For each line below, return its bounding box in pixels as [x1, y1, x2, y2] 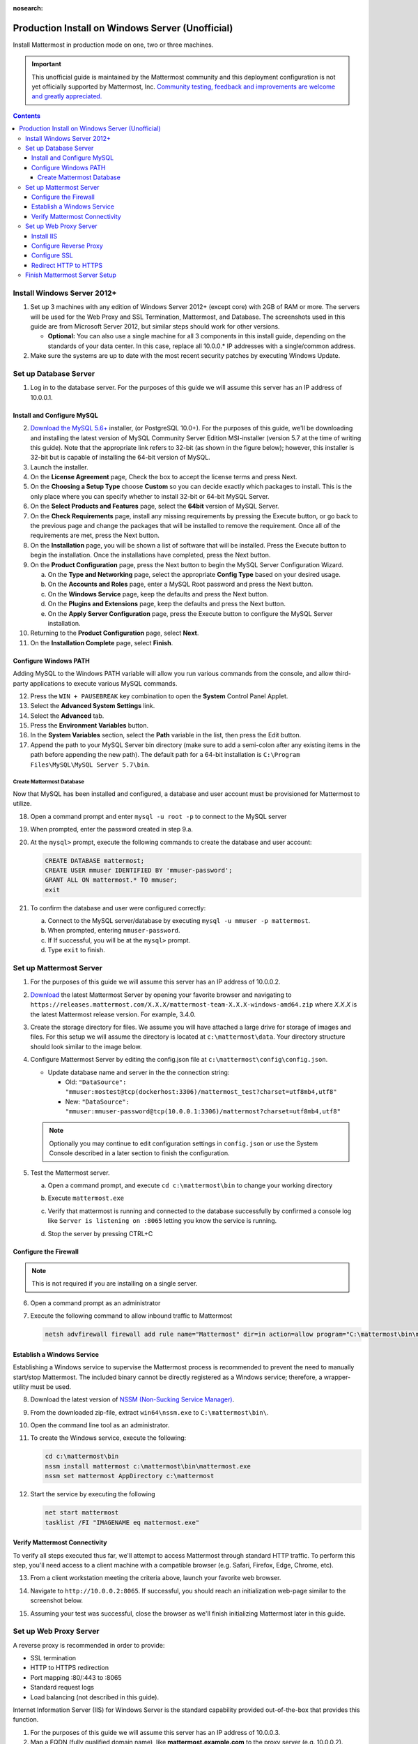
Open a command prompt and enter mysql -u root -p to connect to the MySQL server [30, 812, 287, 820]
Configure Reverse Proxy [31, 241, 104, 250]
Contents [13, 112, 41, 120]
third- [334, 670, 351, 678]
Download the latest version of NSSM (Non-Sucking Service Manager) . [30, 1395, 235, 1404]
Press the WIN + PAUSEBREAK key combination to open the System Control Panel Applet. [30, 691, 288, 700]
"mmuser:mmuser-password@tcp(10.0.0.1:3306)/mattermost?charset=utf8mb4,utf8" [65, 1108, 341, 1115]
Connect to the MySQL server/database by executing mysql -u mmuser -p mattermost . [47, 917, 311, 925]
